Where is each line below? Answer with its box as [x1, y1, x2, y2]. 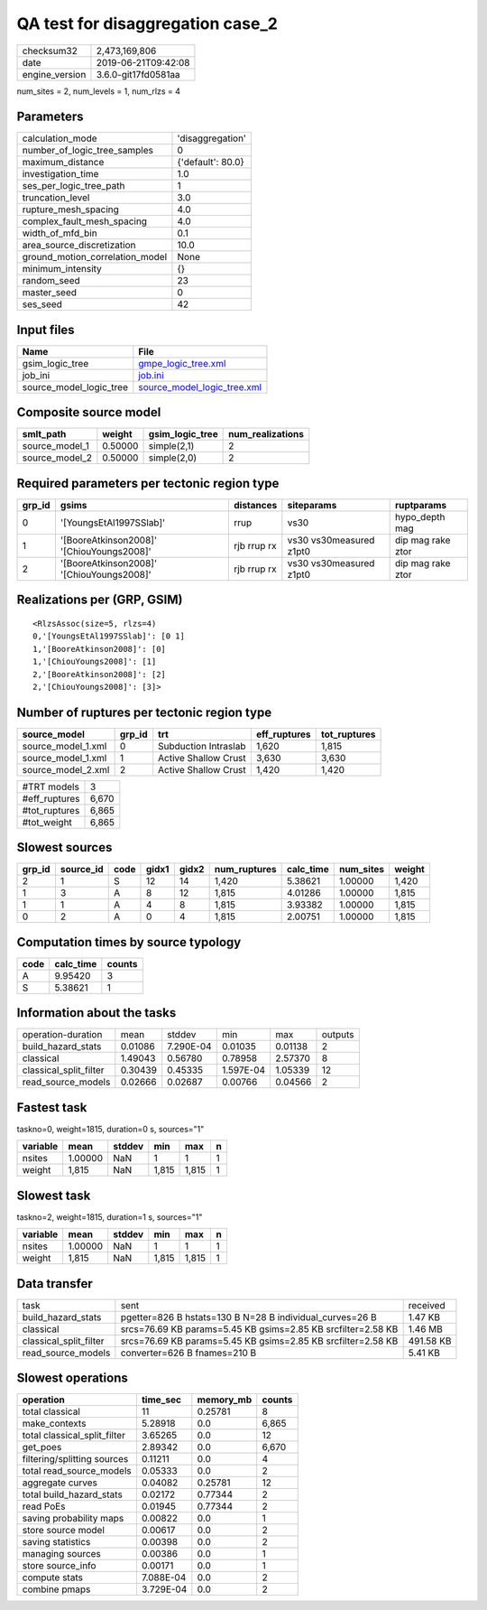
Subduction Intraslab [158, 740, 246, 752]
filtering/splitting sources [22, 1453, 129, 1466]
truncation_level [22, 191, 90, 204]
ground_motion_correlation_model [22, 251, 168, 264]
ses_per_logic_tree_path [22, 180, 125, 192]
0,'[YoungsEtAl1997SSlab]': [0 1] [32, 631, 185, 641]
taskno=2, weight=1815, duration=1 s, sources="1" [16, 1211, 203, 1223]
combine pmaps [22, 1583, 91, 1596]
